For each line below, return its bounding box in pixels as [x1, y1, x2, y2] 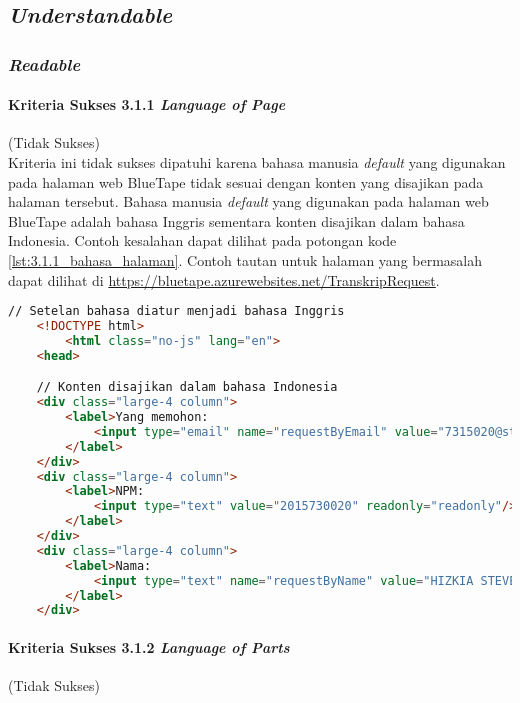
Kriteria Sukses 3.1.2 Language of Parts [8, 636, 290, 657]
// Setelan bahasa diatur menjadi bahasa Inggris [8, 304, 345, 319]
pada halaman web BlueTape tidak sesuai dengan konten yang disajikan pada [8, 171, 484, 192]
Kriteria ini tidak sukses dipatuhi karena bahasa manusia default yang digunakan [8, 152, 506, 173]
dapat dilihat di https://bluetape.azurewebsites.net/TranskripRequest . [8, 269, 440, 290]
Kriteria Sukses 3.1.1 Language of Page [8, 94, 286, 115]
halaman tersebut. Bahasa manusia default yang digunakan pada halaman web [8, 191, 489, 212]
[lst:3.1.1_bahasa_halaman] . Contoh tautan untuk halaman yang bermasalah [8, 249, 483, 270]
